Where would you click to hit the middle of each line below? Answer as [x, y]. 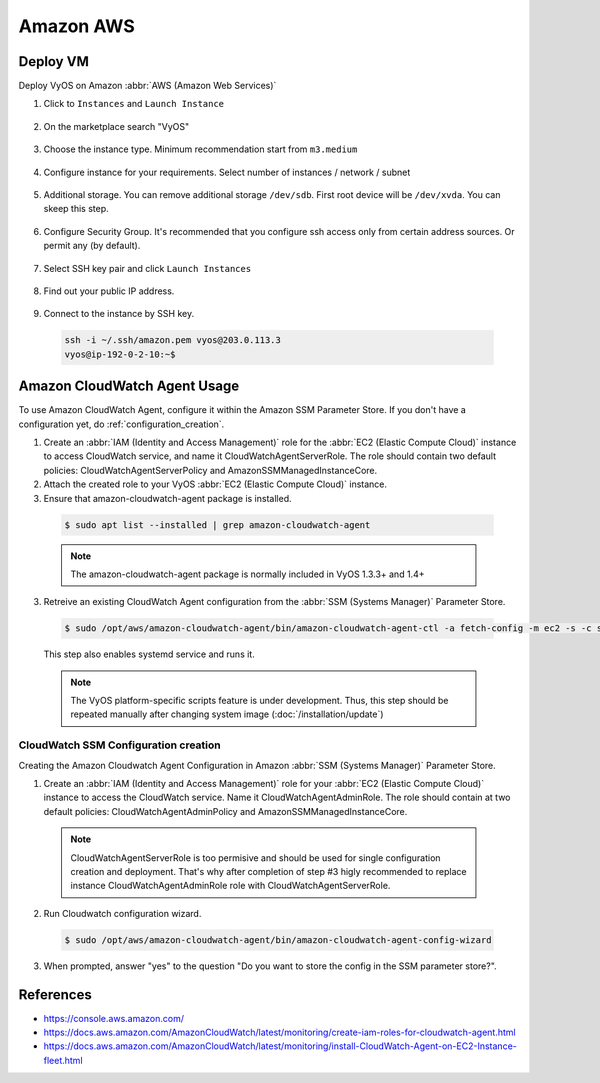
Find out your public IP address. [109, 291]
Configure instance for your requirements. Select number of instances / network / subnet [227, 172]
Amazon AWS [76, 26]
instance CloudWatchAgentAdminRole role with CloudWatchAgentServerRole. [230, 886]
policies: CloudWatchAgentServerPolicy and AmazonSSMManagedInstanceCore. [210, 470]
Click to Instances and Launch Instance [134, 104]
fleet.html [63, 1060]
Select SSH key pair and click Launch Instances [147, 268]
